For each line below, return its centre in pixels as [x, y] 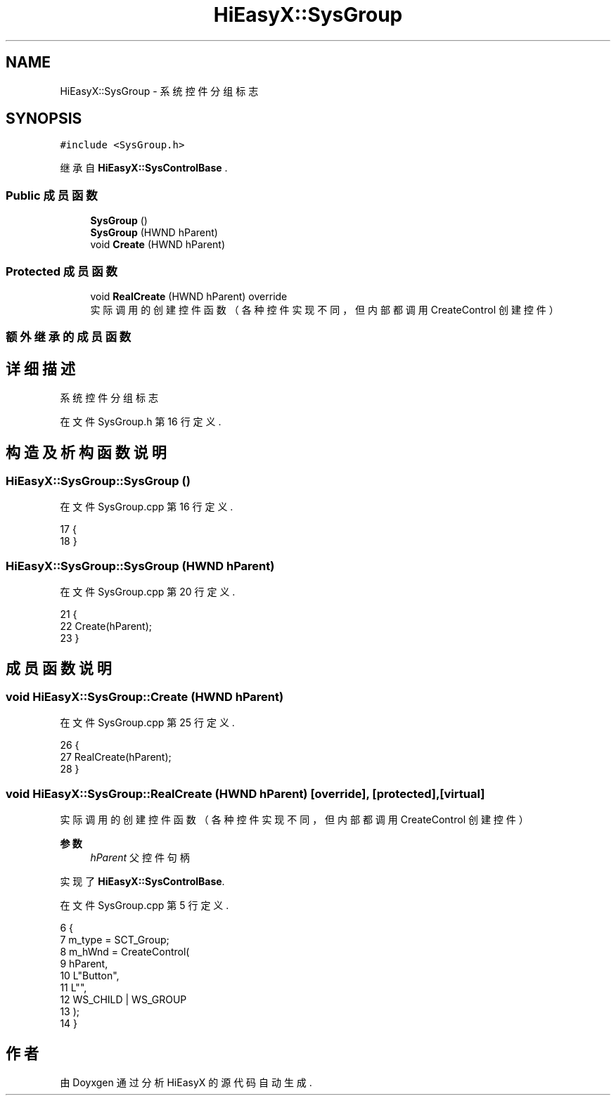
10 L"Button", [90, 976]
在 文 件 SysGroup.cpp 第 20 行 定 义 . [148, 592]
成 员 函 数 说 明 [59, 668]
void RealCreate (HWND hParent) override [189, 296]
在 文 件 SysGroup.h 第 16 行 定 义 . [141, 422]
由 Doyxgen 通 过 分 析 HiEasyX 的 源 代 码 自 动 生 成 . [186, 1082]
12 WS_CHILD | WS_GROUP [123, 1000]
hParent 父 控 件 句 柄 [140, 858]
